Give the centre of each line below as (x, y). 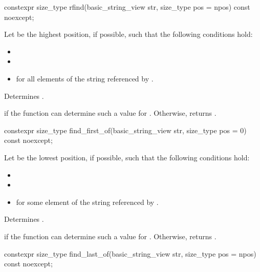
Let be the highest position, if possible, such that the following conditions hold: (128, 34)
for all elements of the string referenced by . (85, 78)
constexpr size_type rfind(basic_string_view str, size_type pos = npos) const (127, 7)
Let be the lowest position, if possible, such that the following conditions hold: (127, 157)
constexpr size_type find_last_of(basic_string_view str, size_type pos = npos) (130, 253)
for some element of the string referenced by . (87, 202)
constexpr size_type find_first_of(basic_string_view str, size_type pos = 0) (125, 130)
